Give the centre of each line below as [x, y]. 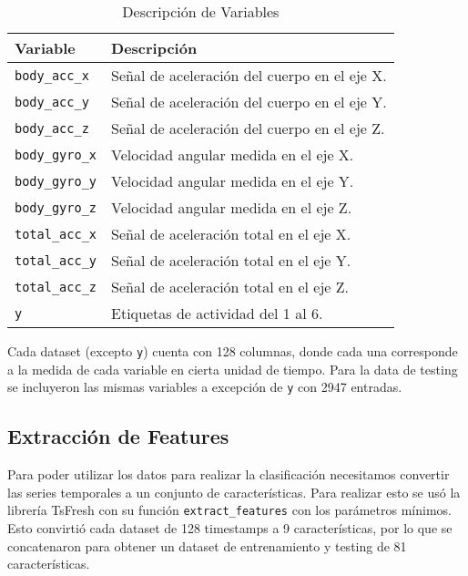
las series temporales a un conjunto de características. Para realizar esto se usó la [234, 492]
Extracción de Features [118, 436]
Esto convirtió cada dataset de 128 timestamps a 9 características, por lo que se [230, 527]
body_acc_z [52, 128]
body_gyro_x [56, 154]
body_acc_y [52, 102]
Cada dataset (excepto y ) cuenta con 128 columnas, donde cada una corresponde [233, 351]
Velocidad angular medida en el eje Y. [233, 181]
